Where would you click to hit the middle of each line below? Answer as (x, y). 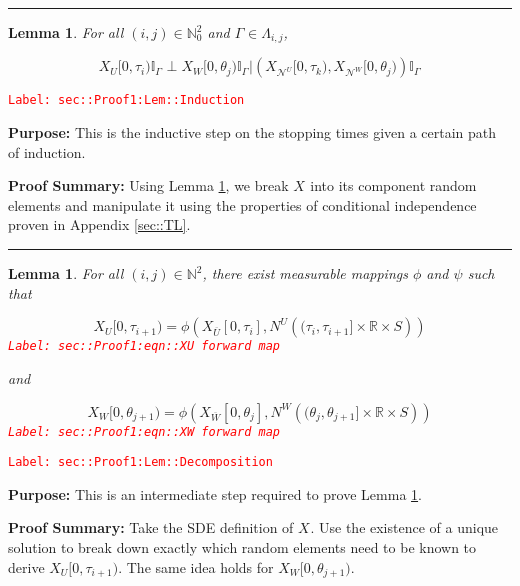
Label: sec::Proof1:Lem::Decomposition (140, 462)
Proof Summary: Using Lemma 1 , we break (148, 185)
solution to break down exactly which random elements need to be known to (242, 547)
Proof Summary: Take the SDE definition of (151, 527)
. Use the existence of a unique (404, 527)
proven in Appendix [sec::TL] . (99, 224)
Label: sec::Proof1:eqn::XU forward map (144, 346)
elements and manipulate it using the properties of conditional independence (242, 204)
